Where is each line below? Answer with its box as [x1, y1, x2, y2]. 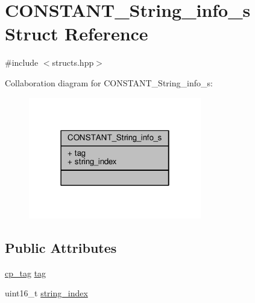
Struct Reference [5, 21, 148, 46]
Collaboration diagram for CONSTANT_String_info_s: [5, 76, 213, 89]
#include [5, 56, 39, 69]
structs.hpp [52, 56, 94, 69]
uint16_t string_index [5, 287, 88, 299]
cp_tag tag [5, 266, 46, 279]
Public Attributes [5, 238, 117, 257]
